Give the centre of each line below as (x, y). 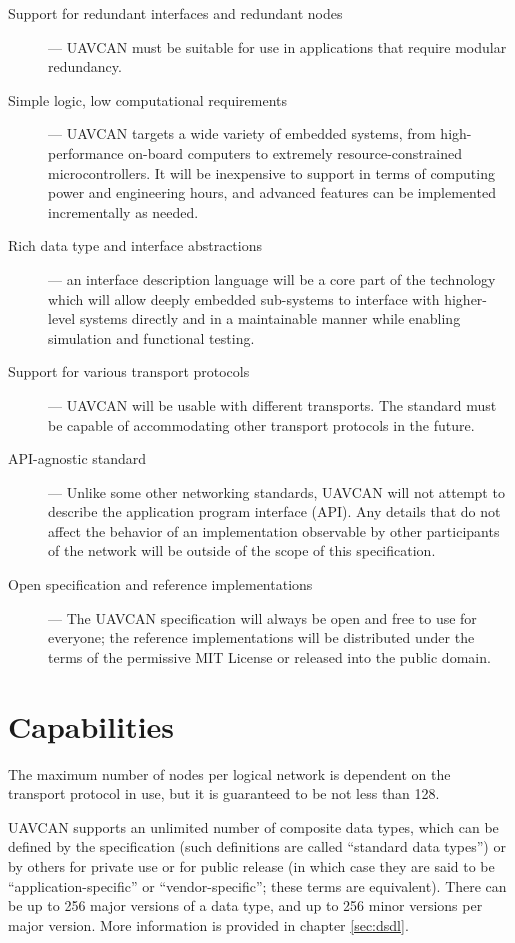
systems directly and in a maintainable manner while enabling (270, 318)
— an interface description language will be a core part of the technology (272, 278)
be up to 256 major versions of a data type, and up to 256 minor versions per (245, 905)
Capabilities (91, 725)
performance (86, 152)
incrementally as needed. (123, 211)
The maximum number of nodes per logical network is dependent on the (229, 773)
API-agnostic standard (77, 458)
